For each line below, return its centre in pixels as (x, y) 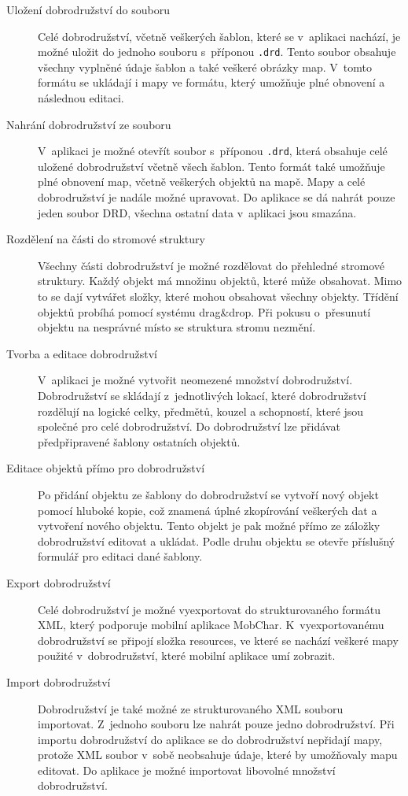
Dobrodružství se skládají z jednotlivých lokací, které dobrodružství (202, 395)
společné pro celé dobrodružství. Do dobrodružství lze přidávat (189, 426)
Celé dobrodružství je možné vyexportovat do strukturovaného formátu (209, 609)
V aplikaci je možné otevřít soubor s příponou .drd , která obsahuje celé (213, 151)
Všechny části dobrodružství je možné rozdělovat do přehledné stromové (211, 265)
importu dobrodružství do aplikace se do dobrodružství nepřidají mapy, (210, 739)
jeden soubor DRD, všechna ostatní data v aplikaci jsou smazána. (197, 212)
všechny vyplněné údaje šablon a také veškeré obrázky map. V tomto (205, 67)
